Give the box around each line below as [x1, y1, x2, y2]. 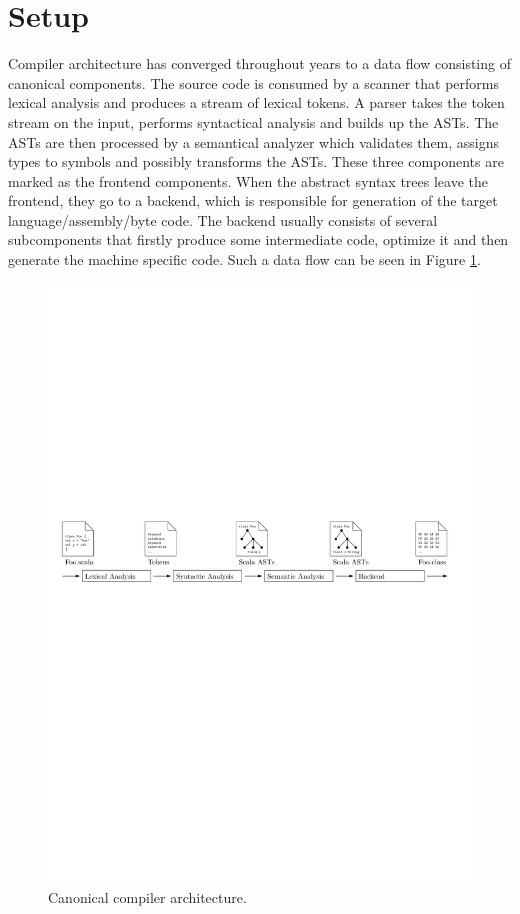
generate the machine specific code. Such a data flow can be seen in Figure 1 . [8, 249, 481, 270]
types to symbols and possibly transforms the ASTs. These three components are [8, 151, 504, 172]
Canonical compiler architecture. [48, 887, 247, 908]
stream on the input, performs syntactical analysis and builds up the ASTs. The [8, 111, 499, 132]
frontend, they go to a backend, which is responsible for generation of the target [8, 190, 498, 211]
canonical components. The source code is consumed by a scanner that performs [8, 72, 499, 93]
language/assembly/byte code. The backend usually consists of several [8, 209, 438, 230]
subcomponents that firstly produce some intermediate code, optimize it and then [8, 229, 509, 250]
